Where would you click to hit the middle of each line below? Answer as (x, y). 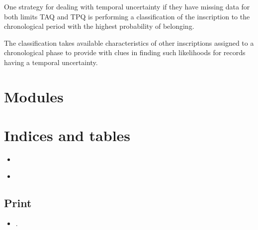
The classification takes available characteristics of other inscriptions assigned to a (129, 42)
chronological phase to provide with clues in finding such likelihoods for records (125, 52)
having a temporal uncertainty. (51, 62)
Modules (34, 96)
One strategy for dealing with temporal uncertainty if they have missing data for (127, 6)
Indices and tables (67, 135)
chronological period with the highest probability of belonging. (99, 26)
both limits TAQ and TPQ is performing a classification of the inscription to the (127, 16)
